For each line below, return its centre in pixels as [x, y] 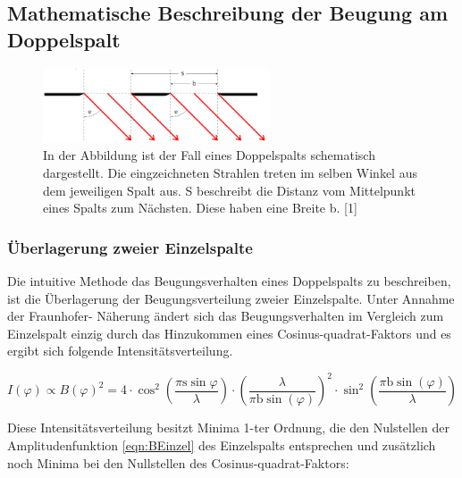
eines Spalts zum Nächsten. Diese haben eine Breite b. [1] [200, 208]
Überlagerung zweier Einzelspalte [130, 247]
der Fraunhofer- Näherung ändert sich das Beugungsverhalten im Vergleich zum [226, 316]
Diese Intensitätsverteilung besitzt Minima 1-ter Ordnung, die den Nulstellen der [229, 428]
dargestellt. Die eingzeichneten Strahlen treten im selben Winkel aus [230, 172]
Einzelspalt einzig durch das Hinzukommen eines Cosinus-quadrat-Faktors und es [229, 333]
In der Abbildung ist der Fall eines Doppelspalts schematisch [209, 155]
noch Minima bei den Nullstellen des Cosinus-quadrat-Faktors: [178, 462]
